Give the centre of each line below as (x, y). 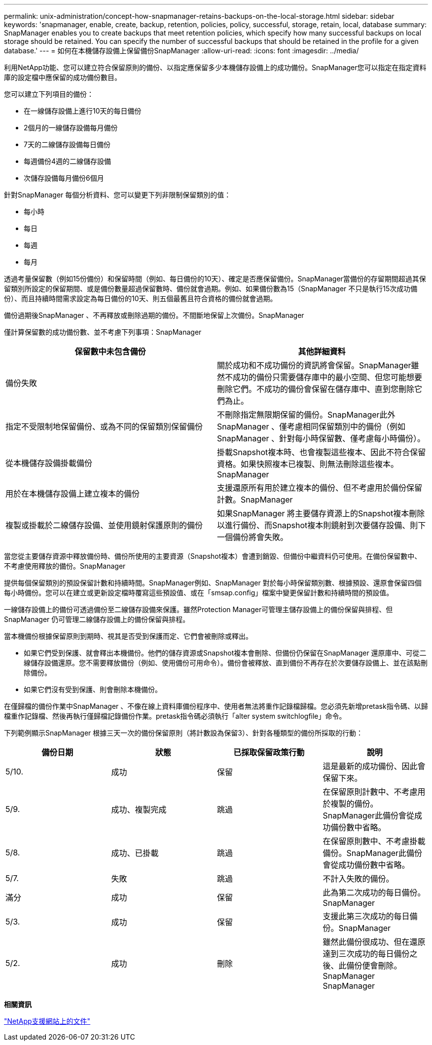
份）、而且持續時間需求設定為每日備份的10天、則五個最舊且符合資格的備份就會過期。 (141, 298)
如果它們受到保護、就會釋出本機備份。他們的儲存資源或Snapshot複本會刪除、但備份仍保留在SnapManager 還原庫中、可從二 (225, 653)
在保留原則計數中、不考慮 (370, 792)
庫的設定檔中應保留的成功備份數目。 (63, 77)
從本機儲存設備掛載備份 (49, 463)
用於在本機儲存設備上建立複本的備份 (73, 494)
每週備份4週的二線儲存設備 (68, 161)
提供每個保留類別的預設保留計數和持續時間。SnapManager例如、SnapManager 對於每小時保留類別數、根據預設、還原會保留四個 (213, 583)
